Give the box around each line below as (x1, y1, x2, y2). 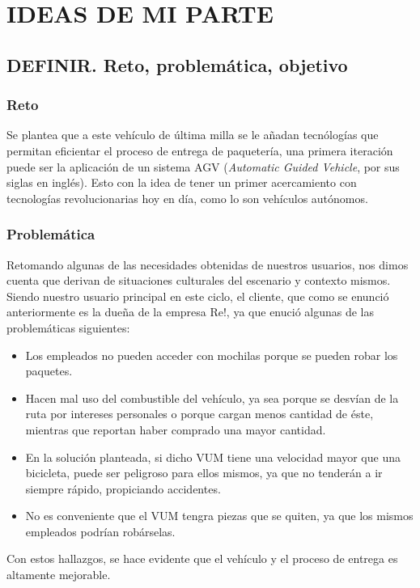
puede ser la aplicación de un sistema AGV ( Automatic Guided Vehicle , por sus (6, 158, 400, 175)
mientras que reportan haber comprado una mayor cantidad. (25, 421, 326, 438)
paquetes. (25, 362, 73, 379)
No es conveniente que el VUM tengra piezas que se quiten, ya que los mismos (25, 507, 414, 524)
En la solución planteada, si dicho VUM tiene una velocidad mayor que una (25, 448, 401, 465)
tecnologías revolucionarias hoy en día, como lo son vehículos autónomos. (6, 189, 368, 206)
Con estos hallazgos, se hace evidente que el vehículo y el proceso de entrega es (6, 550, 398, 567)
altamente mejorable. (6, 566, 111, 583)
